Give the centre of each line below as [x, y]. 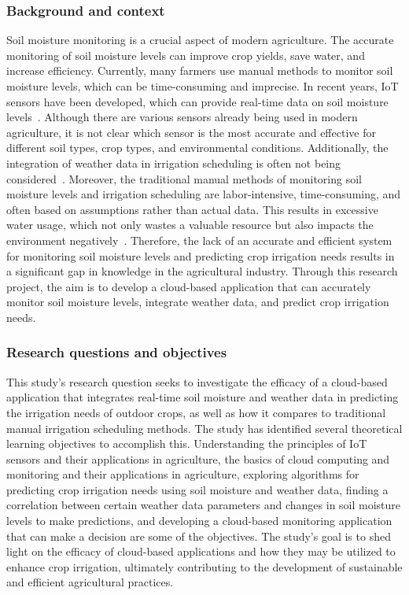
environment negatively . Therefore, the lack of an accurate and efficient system [199, 240]
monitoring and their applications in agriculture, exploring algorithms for [183, 474]
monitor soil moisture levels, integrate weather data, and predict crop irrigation [198, 302]
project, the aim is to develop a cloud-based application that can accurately [189, 286]
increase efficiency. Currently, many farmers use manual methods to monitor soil [200, 70]
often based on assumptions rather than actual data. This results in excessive [192, 209]
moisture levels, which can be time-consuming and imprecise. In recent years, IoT [203, 86]
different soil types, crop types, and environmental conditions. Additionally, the [197, 148]
